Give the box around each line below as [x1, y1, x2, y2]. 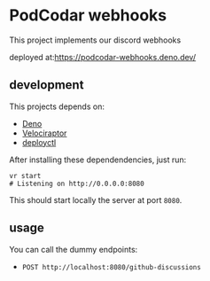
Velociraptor [21, 128, 67, 138]
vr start [9, 171, 42, 180]
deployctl [21, 137, 57, 147]
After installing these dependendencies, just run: [9, 154, 187, 165]
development [9, 77, 84, 93]
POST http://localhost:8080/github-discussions [21, 262, 201, 271]
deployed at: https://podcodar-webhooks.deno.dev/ [9, 51, 197, 62]
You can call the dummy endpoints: [9, 244, 138, 254]
